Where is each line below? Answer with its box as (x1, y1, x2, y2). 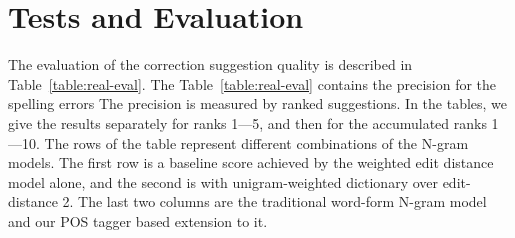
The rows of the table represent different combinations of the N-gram (44, 132, 469, 153)
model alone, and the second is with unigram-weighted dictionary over (8, 171, 438, 192)
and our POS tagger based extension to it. (8, 210, 268, 231)
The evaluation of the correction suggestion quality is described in (8, 54, 413, 75)
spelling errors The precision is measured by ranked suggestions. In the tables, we (8, 93, 508, 114)
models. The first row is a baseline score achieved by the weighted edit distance (8, 152, 494, 173)
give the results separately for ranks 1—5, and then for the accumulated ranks (8, 112, 487, 133)
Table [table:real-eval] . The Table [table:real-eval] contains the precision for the (8, 73, 497, 94)
